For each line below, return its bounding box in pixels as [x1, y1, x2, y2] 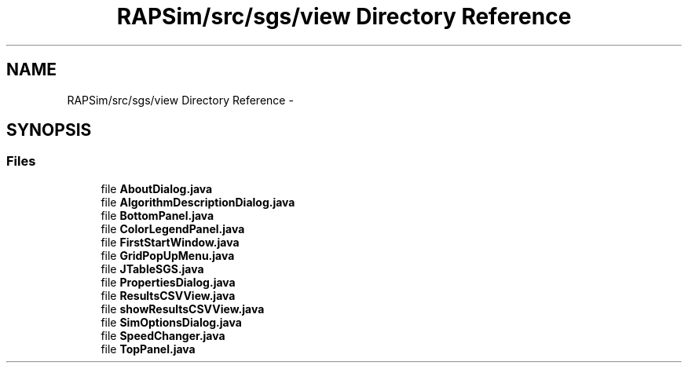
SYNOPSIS [6, 120, 92, 141]
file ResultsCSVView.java [101, 288, 236, 302]
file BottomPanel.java [101, 208, 214, 222]
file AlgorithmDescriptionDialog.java [101, 195, 295, 209]
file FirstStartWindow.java [101, 235, 240, 249]
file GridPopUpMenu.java [101, 248, 235, 262]
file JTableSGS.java [101, 261, 204, 276]
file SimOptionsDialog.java [101, 315, 242, 329]
